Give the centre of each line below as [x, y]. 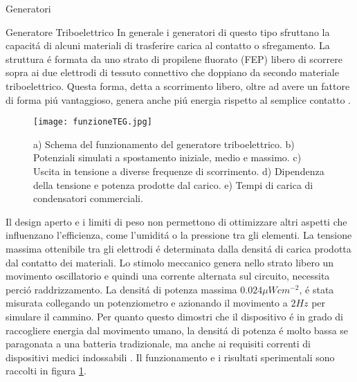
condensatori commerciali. [88, 198]
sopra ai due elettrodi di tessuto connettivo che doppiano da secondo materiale [172, 72]
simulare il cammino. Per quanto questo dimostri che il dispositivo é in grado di [175, 316]
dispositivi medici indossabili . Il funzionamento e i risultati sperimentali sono [170, 357]
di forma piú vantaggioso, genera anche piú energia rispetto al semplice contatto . [178, 99]
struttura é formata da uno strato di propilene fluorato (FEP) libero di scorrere [174, 58]
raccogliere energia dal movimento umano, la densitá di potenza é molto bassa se [177, 330]
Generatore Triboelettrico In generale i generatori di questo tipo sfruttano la [168, 31]
